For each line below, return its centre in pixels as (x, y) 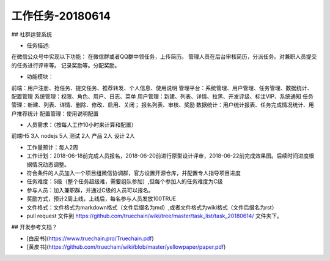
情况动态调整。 (50, 164)
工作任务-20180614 (61, 16)
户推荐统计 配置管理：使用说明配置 (55, 113)
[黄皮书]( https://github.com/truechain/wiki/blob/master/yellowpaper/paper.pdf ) (126, 247)
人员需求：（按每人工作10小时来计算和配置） (82, 125)
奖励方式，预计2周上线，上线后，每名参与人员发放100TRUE (101, 199)
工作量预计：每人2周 (53, 147)
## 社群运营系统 (31, 34)
